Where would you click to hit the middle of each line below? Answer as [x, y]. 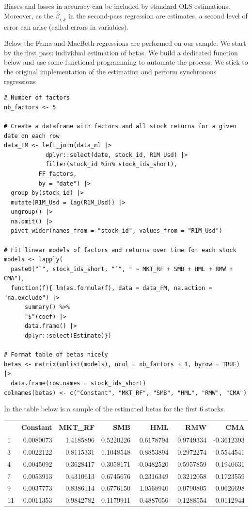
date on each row [32, 136]
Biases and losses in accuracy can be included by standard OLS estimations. [117, 6]
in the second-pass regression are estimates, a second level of [158, 15]
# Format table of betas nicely [56, 355]
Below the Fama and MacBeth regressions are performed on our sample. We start [125, 43]
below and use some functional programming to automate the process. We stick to [126, 62]
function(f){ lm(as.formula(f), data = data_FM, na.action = [111, 288]
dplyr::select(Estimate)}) [68, 336]
